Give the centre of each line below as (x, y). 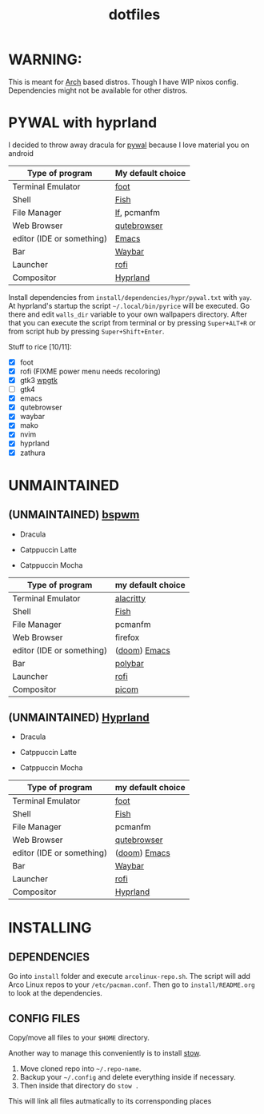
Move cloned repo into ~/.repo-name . (80, 1068)
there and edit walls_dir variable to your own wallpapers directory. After (128, 314)
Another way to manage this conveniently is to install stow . (105, 1053)
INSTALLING (50, 927)
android (21, 153)
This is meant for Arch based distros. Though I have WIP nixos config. (123, 82)
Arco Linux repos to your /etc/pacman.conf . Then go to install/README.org (132, 984)
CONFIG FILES (44, 1018)
